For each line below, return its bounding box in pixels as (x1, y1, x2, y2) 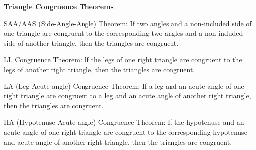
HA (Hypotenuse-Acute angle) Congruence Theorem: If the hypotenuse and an (4, 117, 244, 127)
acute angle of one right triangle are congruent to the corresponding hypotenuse (4, 126, 247, 137)
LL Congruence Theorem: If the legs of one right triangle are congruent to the (4, 54, 242, 65)
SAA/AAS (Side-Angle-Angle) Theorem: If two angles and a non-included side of (4, 18, 252, 28)
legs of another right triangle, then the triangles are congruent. (4, 64, 195, 74)
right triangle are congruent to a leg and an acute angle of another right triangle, (4, 90, 251, 101)
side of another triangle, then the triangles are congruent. (4, 37, 179, 48)
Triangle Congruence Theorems (4, 1, 114, 11)
